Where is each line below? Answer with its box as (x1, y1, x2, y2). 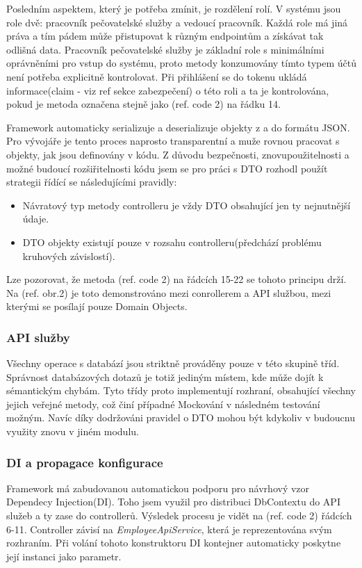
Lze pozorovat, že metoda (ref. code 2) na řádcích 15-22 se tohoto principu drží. (6, 272, 347, 286)
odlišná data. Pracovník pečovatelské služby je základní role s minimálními (6, 42, 324, 56)
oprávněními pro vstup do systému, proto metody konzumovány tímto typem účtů (6, 56, 356, 70)
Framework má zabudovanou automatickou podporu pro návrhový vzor (6, 480, 310, 495)
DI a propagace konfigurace (6, 453, 163, 471)
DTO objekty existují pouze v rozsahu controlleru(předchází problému (22, 234, 322, 249)
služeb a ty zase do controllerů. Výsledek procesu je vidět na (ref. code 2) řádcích (6, 508, 352, 523)
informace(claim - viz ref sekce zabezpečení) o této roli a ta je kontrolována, (6, 83, 329, 97)
